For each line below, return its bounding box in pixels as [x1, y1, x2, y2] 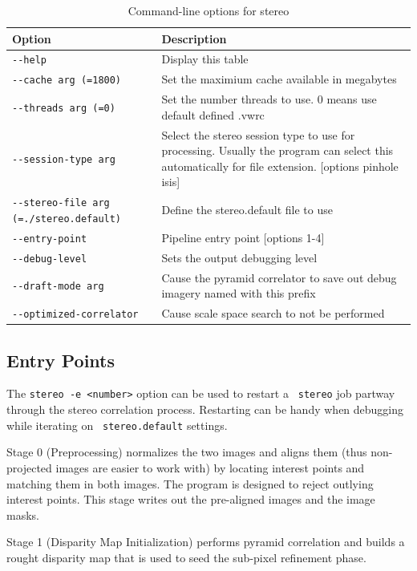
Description [161, 30, 227, 47]
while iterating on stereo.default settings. [6, 416, 228, 433]
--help [12, 55, 47, 67]
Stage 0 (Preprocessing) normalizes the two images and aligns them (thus [6, 443, 367, 460]
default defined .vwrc [161, 106, 265, 123]
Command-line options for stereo [128, 2, 289, 18]
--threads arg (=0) [12, 103, 115, 115]
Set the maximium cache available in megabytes [161, 71, 397, 87]
